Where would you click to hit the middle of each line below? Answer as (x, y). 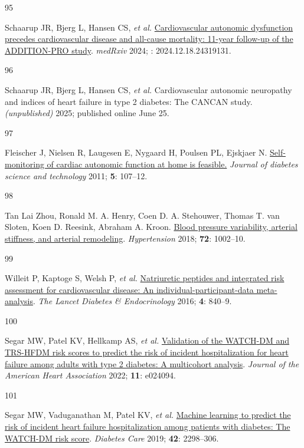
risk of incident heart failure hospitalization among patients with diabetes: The (148, 426)
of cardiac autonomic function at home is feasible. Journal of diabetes (172, 164)
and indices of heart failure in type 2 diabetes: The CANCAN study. (129, 101)
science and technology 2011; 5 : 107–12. (76, 175)
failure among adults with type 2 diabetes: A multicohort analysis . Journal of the (152, 363)
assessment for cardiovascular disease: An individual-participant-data (129, 289)
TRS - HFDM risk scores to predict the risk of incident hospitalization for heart (147, 352)
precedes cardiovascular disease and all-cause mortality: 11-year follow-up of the (149, 39)
